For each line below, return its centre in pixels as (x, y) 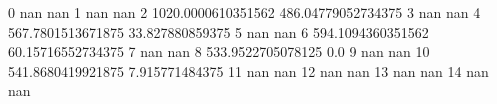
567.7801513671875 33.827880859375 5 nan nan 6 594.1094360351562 (218, 31)
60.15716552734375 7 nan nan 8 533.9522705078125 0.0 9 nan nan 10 (219, 51)
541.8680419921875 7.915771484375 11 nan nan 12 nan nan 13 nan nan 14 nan (248, 70)
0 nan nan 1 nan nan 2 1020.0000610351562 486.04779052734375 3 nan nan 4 (244, 12)
